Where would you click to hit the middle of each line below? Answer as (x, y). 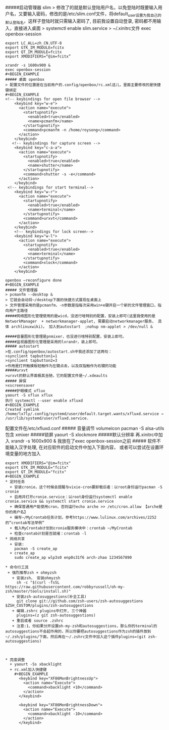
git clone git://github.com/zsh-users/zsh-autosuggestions (80, 601)
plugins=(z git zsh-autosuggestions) (56, 615)
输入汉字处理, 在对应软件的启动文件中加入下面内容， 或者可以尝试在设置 (84, 447)
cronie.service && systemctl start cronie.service (60, 501)
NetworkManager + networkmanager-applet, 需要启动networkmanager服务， (80, 321)
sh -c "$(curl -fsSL (38, 582)
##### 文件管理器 (21, 290)
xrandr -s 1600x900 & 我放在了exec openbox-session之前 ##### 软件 (84, 441)
